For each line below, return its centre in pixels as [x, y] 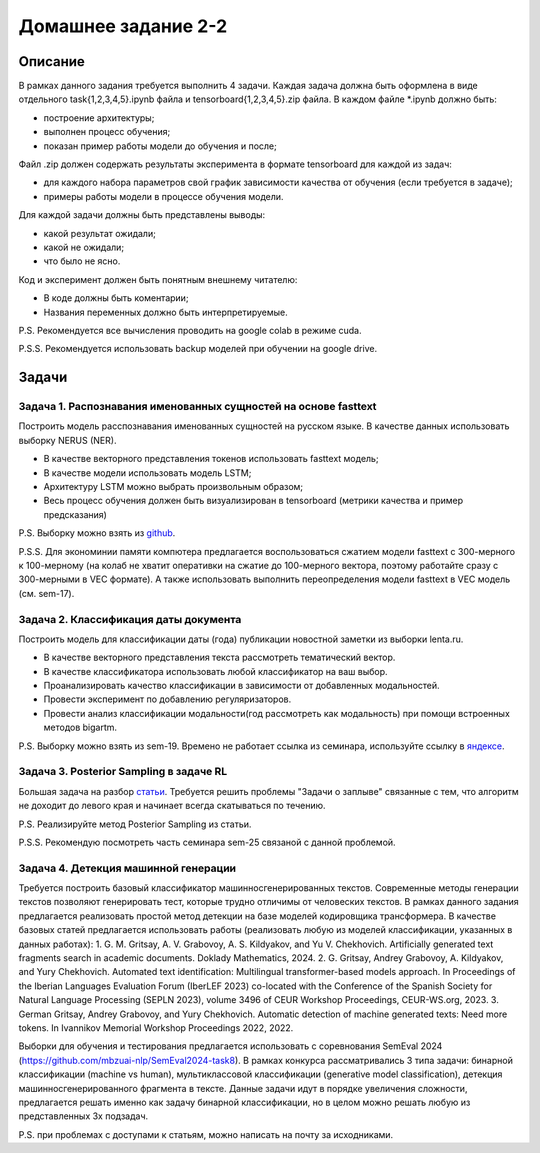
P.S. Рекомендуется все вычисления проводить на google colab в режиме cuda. [190, 330]
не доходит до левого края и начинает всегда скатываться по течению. [172, 806]
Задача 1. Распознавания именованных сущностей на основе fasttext [197, 407]
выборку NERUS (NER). [67, 440]
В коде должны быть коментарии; [116, 298]
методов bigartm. [80, 727]
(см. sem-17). [46, 593]
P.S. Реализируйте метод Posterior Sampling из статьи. [135, 824]
